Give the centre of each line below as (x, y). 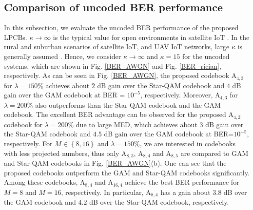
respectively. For (28, 143)
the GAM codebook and (40, 202)
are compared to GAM (214, 153)
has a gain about (185, 192)
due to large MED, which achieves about (136, 124)
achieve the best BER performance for (182, 182)
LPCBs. (16, 37)
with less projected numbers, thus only (62, 153)
